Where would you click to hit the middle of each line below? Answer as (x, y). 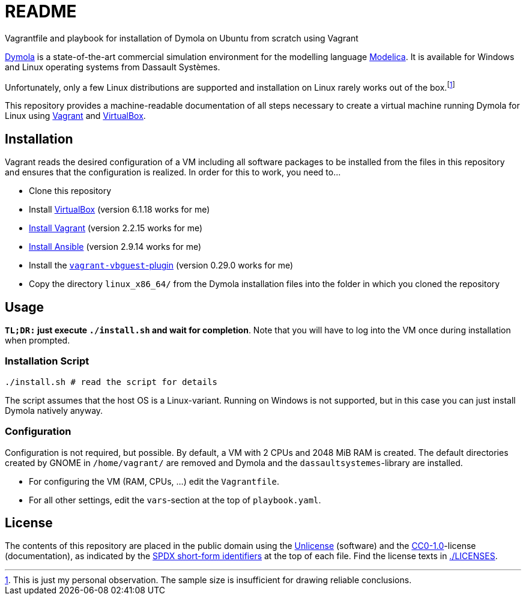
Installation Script (47, 361)
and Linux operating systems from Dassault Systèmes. (113, 67)
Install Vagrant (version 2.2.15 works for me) (116, 228)
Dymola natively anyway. (54, 410)
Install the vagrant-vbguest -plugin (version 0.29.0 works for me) (161, 265)
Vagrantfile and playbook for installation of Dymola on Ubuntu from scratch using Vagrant (182, 38)
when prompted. (38, 341)
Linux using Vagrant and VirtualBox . (75, 116)
